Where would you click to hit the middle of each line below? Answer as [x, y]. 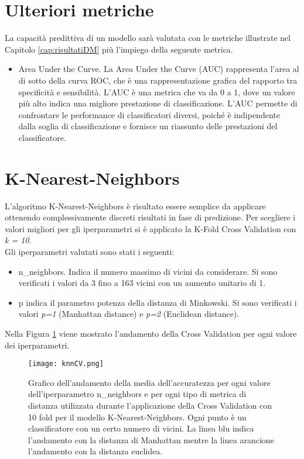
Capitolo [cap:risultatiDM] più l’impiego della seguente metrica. [119, 49]
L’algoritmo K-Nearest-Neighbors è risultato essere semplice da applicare [135, 206]
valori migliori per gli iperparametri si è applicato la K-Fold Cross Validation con [151, 228]
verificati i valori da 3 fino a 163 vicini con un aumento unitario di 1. [142, 283]
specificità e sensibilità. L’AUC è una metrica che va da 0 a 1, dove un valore [157, 92]
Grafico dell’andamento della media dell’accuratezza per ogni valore [149, 382]
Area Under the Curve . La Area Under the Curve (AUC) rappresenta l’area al [159, 69]
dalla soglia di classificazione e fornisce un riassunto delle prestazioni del [148, 126]
